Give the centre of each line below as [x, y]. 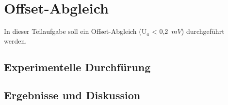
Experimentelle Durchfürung [77, 67]
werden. [16, 40]
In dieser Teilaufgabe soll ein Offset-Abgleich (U [75, 31]
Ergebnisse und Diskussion [72, 95]
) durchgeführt [203, 31]
